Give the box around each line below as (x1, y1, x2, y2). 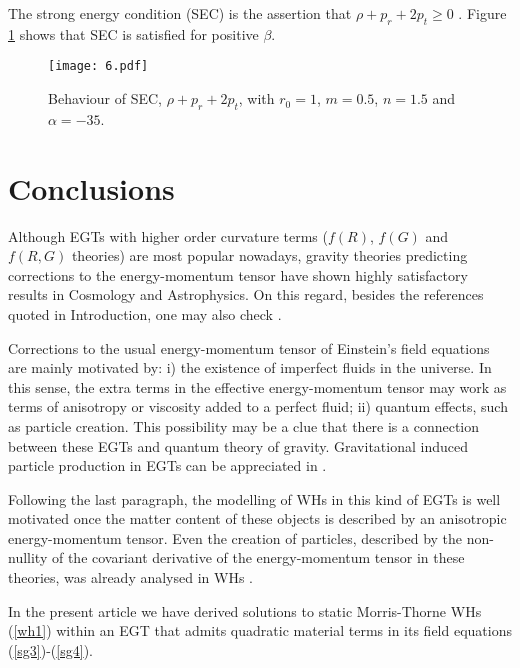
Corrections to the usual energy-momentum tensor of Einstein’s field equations (8, 337, 490, 358)
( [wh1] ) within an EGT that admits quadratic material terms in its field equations (8, 620, 512, 641)
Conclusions (8, 167, 175, 208)
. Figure (458, 3, 507, 23)
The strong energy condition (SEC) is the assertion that (8, 3, 352, 23)
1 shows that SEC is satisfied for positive (8, 23, 259, 44)
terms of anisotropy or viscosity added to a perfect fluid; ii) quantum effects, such (8, 396, 508, 417)
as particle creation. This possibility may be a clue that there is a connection (8, 415, 480, 436)
